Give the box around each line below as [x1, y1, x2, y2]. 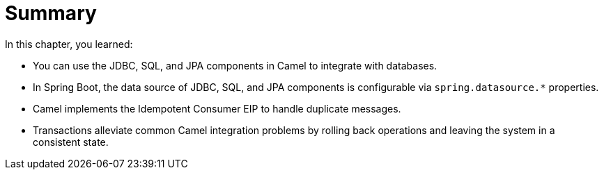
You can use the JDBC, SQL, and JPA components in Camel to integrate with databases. [33, 59, 437, 72]
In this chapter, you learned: [5, 37, 133, 50]
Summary [5, 1, 97, 25]
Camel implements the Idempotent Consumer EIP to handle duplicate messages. [33, 102, 401, 115]
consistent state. [33, 135, 109, 148]
